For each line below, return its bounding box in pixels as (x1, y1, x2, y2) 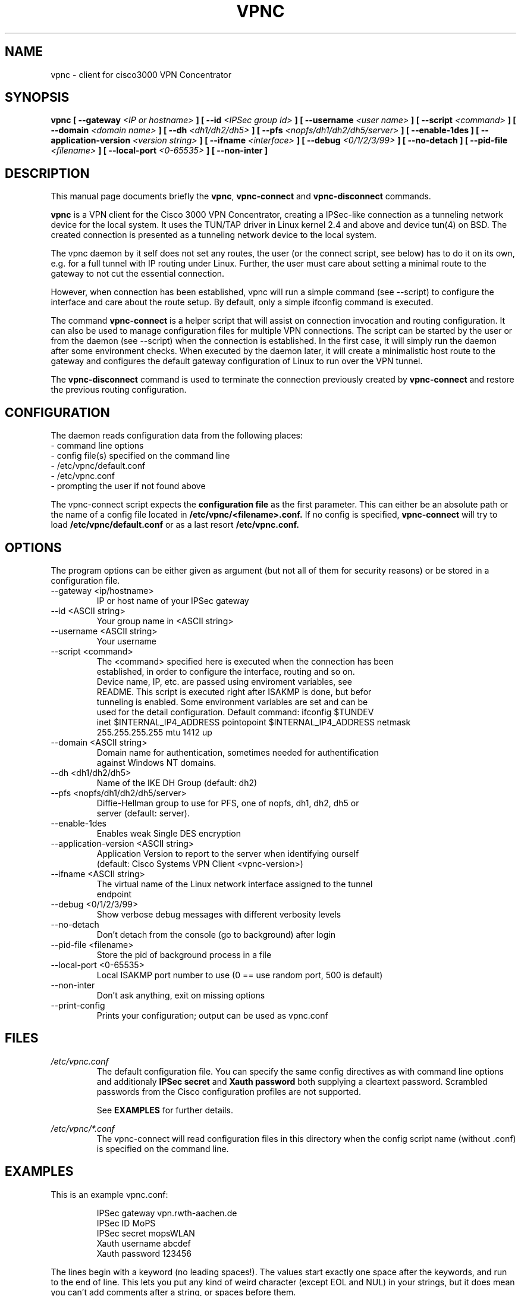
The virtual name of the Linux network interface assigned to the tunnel (96, 878, 373, 889)
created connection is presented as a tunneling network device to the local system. (51, 230, 377, 240)
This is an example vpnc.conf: (51, 1189, 168, 1200)
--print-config (51, 1000, 105, 1010)
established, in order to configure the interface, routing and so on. (96, 666, 355, 677)
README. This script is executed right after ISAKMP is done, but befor (96, 686, 372, 697)
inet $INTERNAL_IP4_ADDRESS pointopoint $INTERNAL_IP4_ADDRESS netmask (96, 716, 411, 727)
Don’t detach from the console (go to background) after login (96, 929, 336, 940)
